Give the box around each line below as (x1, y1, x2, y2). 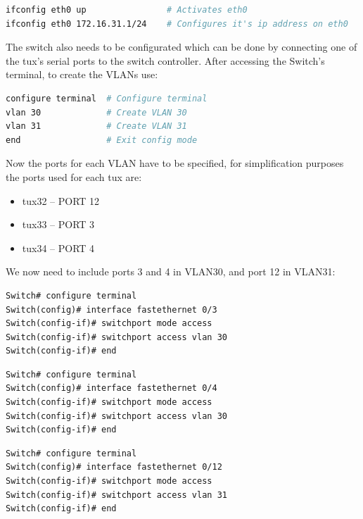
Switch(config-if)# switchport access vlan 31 (6, 489, 227, 500)
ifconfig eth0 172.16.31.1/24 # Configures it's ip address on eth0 (6, 18, 348, 29)
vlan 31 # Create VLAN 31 (6, 121, 187, 132)
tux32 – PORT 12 (22, 193, 100, 208)
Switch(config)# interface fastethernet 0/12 (6, 462, 222, 473)
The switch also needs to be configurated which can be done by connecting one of (6, 39, 357, 54)
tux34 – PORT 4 (22, 240, 95, 255)
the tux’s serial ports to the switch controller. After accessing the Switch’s (6, 53, 325, 68)
